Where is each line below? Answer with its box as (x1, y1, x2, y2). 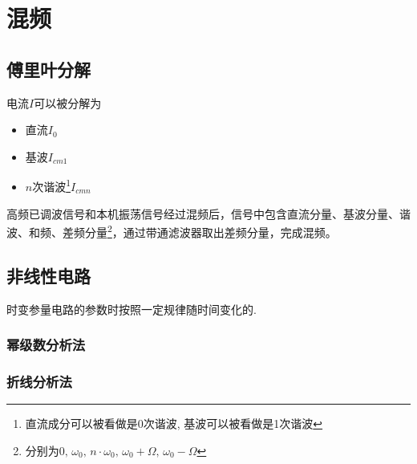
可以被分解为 (34, 94, 102, 111)
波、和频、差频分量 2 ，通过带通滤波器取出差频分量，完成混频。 (6, 222, 337, 240)
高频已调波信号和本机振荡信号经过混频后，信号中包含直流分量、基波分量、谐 (6, 205, 411, 222)
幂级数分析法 (6, 335, 86, 355)
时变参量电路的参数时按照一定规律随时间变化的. (6, 300, 257, 317)
